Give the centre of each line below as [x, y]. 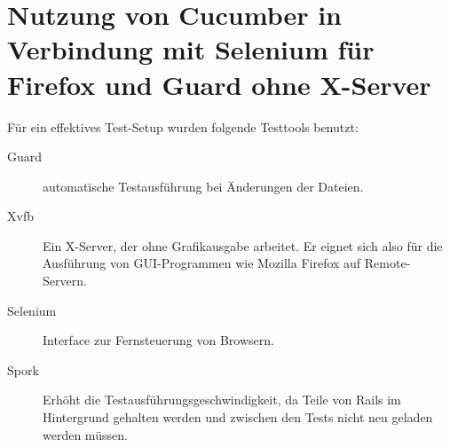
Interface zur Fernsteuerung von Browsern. [158, 340]
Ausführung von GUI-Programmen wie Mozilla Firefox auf [202, 263]
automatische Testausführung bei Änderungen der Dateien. [203, 186]
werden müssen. [85, 434]
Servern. [65, 281]
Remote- [387, 263]
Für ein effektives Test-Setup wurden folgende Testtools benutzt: [183, 126]
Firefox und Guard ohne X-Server [219, 84]
